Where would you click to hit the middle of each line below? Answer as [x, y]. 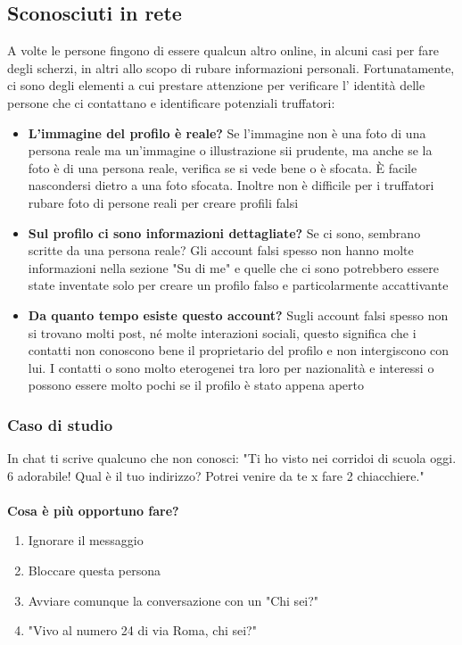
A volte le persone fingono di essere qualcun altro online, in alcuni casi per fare [223, 50]
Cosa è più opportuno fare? [93, 510]
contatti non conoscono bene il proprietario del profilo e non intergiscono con [239, 350]
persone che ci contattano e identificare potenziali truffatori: [171, 102]
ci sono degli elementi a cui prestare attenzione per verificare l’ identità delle [216, 85]
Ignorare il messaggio [86, 540]
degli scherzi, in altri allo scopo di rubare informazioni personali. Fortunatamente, [231, 67]
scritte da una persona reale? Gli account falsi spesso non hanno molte [221, 250]
